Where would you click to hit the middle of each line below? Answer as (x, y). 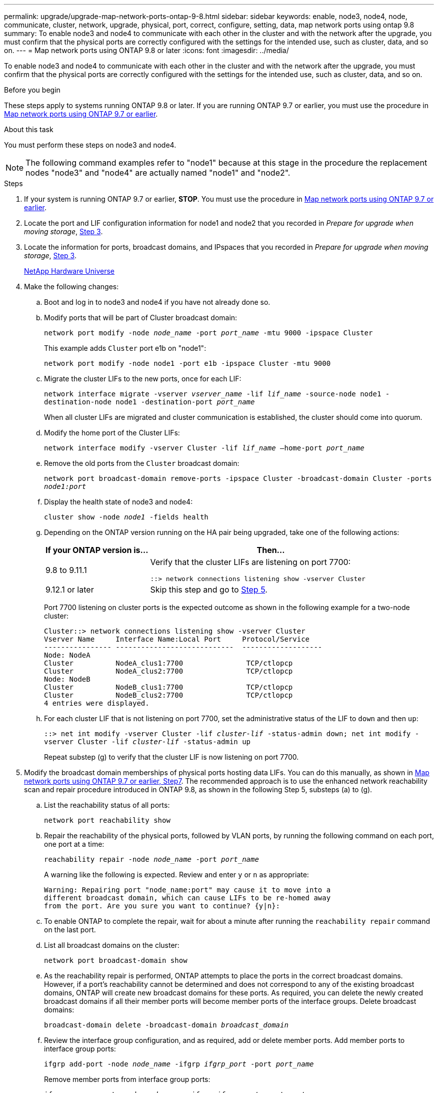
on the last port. (70, 930)
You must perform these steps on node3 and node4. (90, 145)
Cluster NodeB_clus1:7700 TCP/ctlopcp (168, 687)
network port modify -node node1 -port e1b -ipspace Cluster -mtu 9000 (187, 363)
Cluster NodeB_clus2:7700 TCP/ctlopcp (168, 695)
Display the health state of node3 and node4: (118, 502)
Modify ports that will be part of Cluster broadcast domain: (141, 318)
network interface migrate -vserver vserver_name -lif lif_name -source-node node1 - (217, 394)
